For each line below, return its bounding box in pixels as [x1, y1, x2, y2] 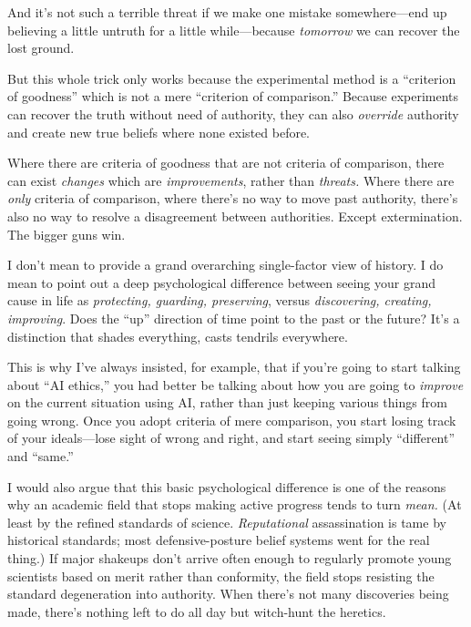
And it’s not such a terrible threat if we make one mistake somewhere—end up [7, 3, 447, 21]
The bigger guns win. [7, 224, 126, 243]
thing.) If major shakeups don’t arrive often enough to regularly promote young [7, 549, 452, 568]
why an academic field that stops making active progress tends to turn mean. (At [7, 495, 462, 514]
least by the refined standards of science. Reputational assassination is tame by [7, 512, 446, 531]
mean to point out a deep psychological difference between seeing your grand [7, 272, 436, 292]
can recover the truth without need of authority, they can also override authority [7, 104, 459, 123]
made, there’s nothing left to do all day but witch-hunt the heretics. [7, 601, 386, 621]
